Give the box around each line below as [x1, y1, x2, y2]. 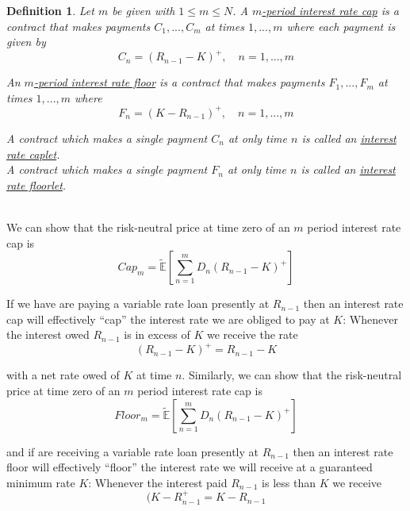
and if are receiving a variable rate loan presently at [6, 443, 259, 459]
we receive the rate [206, 326, 298, 343]
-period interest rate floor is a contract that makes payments [33, 74, 325, 90]
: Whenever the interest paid [88, 474, 228, 490]
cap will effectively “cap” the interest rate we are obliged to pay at [6, 310, 330, 327]
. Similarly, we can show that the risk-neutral [182, 367, 402, 383]
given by [6, 33, 46, 50]
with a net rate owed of [6, 367, 120, 383]
